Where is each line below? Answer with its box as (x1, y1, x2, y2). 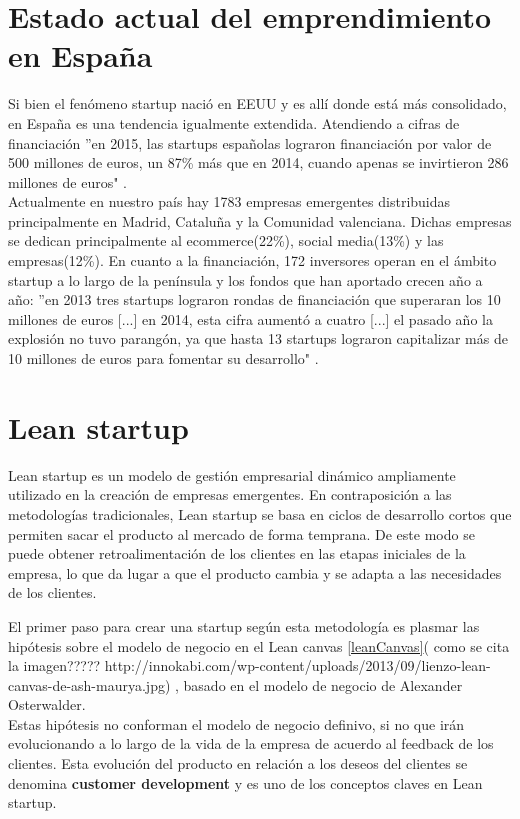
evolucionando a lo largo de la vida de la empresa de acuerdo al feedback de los (8, 733, 494, 754)
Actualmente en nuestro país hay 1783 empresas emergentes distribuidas (8, 191, 451, 212)
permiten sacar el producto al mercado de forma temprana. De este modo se (8, 523, 475, 544)
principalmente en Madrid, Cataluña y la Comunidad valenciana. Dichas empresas (8, 210, 512, 231)
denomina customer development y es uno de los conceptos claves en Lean (8, 772, 483, 793)
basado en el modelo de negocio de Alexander (183, 674, 463, 695)
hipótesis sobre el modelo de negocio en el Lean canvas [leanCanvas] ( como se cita (8, 635, 510, 656)
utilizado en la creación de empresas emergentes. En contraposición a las (8, 484, 452, 505)
